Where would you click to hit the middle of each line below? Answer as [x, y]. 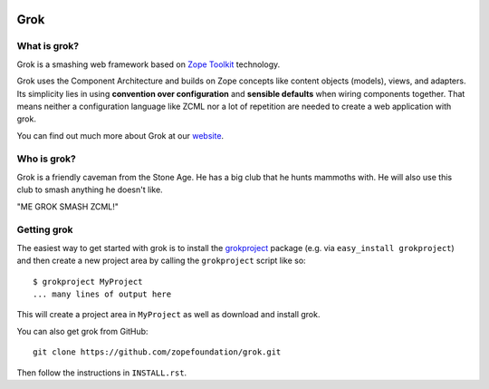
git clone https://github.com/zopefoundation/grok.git [157, 352]
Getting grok [45, 229]
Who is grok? [46, 159]
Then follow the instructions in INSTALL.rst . [102, 373]
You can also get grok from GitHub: [82, 331]
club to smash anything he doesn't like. [90, 190]
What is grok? [48, 46]
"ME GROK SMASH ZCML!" [68, 206]
